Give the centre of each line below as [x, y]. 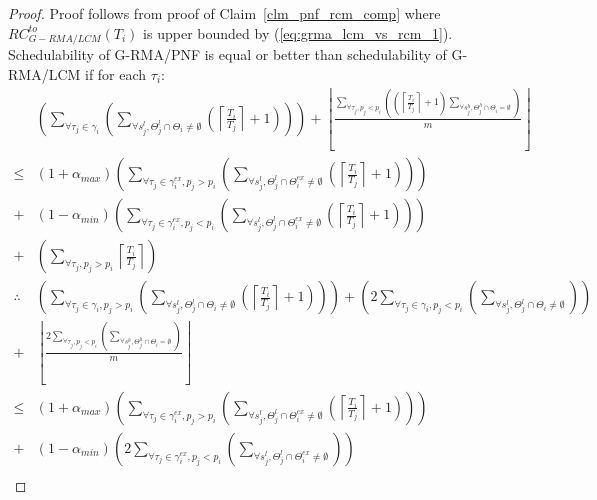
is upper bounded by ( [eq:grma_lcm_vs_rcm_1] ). [298, 32]
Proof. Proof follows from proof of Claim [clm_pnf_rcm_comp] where [224, 13]
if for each [115, 73]
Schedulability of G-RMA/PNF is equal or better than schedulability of [227, 54]
